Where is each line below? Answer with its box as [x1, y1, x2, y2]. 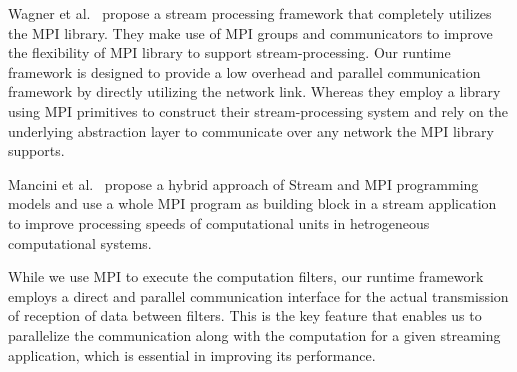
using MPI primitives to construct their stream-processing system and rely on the [8, 100, 508, 121]
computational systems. [8, 232, 152, 253]
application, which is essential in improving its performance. [8, 344, 376, 365]
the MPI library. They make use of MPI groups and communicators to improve [8, 22, 493, 43]
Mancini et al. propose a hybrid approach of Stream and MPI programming [8, 173, 479, 194]
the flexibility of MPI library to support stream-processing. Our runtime [8, 42, 451, 63]
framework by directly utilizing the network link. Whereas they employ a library [8, 81, 501, 102]
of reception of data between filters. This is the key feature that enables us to [8, 305, 482, 326]
